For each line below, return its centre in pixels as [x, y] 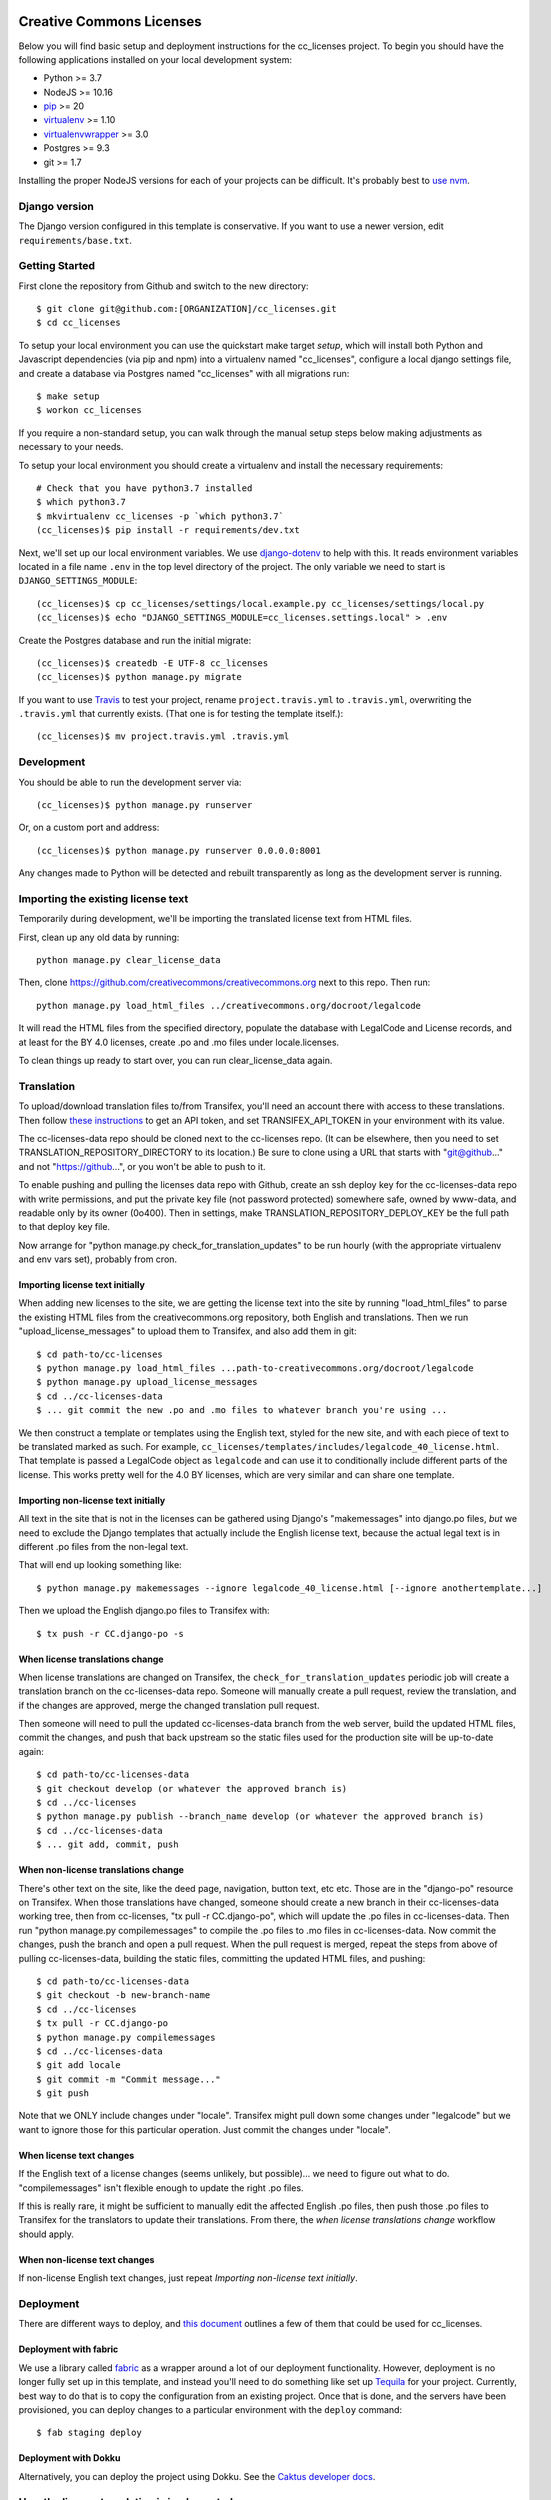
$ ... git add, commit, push [107, 1844]
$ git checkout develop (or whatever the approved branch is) [192, 1788]
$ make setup [68, 396]
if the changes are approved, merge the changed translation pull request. [169, 1705]
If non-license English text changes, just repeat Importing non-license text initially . [188, 2278]
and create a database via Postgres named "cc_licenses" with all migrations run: [184, 373]
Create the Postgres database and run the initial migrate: [135, 640]
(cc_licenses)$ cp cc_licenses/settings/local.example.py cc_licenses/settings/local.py [260, 603]
